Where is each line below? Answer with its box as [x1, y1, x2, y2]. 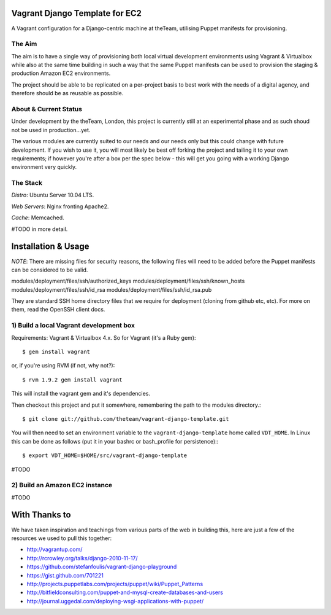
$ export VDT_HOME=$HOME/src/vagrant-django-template [22, 452, 187, 459]
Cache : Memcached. [11, 214, 64, 221]
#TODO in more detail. [11, 225, 68, 233]
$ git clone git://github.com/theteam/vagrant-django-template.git [22, 415, 229, 422]
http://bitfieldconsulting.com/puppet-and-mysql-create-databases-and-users [26, 589, 224, 596]
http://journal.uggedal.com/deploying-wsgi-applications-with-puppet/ [26, 597, 204, 605]
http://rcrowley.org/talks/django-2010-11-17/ [26, 554, 138, 562]
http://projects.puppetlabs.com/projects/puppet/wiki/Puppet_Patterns [26, 580, 204, 587]
